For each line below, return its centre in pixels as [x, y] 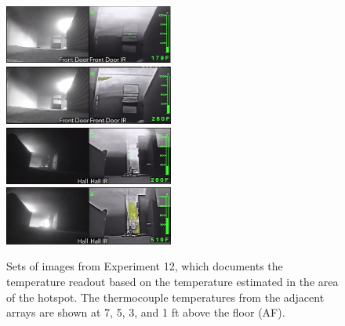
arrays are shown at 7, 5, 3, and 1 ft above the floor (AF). [146, 312]
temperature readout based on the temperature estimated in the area [172, 281]
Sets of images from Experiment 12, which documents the [145, 266]
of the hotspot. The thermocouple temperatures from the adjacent [165, 297]
